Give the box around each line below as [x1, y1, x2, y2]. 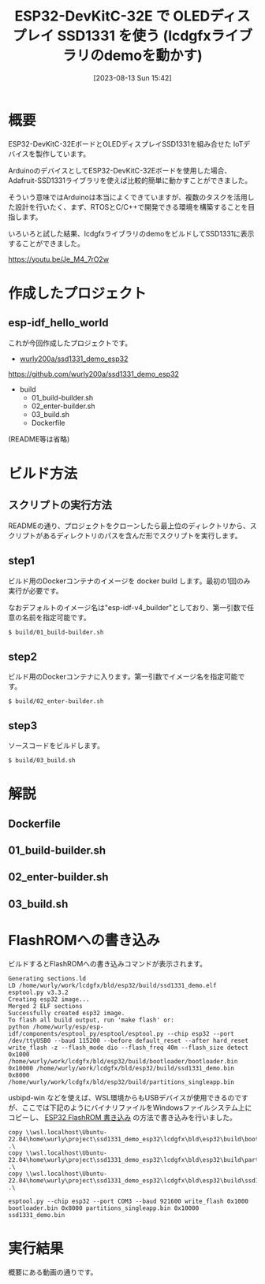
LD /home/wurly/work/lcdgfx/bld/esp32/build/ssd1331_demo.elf [8, 981, 217, 989]
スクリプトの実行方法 [8, 498, 112, 512]
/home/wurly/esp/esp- [32, 1022, 104, 1031]
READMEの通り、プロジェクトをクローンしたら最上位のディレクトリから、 [8, 521, 251, 530]
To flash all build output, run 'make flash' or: [8, 1016, 175, 1024]
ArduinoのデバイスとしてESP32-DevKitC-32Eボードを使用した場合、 [8, 166, 232, 175]
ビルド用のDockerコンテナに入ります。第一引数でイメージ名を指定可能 [8, 672, 238, 682]
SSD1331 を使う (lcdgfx [57, 27, 211, 45]
